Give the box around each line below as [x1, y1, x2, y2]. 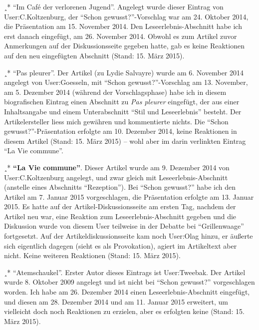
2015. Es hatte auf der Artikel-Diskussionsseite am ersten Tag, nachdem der [4, 201, 236, 212]
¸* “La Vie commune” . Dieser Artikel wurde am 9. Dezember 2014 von [4, 162, 230, 172]
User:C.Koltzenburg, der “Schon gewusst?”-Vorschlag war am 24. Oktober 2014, [4, 11, 249, 21]
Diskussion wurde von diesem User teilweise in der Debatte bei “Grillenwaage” [4, 221, 244, 231]
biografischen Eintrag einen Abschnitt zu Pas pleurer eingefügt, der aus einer [4, 96, 240, 107]
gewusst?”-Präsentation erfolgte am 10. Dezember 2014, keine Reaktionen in [4, 126, 237, 136]
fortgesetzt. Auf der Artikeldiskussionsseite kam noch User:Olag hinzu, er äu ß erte [4, 231, 253, 241]
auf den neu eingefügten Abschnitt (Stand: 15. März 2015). [4, 50, 185, 60]
